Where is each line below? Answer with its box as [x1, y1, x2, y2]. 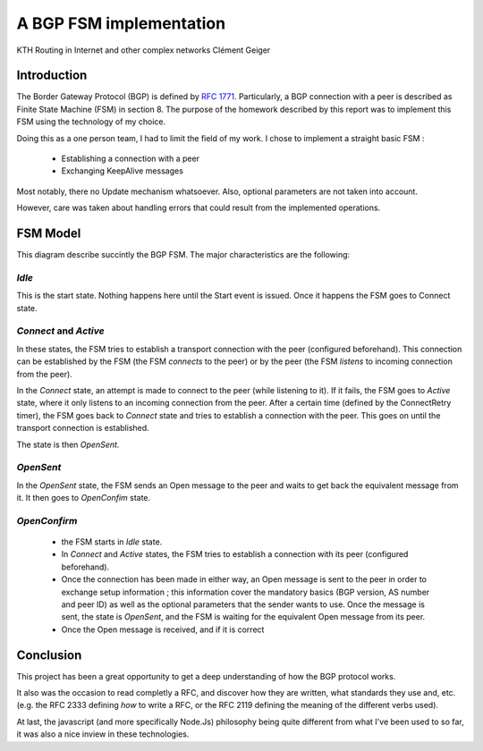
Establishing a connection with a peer [61, 153, 200, 165]
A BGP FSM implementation [16, 13, 226, 33]
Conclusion [16, 647, 82, 662]
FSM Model [16, 226, 81, 240]
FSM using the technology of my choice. [16, 116, 165, 127]
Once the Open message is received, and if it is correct [61, 624, 265, 635]
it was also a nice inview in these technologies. [16, 729, 190, 739]
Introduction [16, 68, 88, 83]
